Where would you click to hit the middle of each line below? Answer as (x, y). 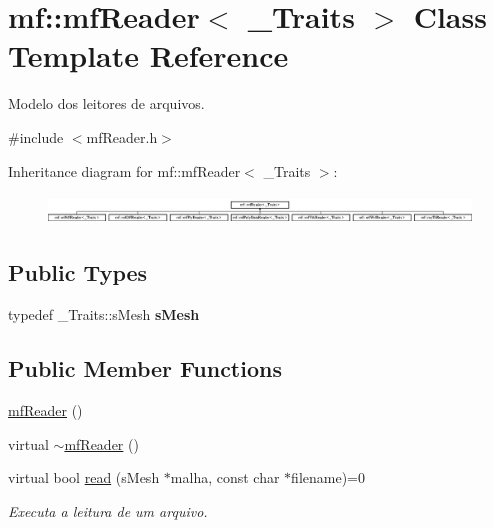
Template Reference (148, 55)
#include (36, 136)
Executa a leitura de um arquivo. (108, 510)
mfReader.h (122, 136)
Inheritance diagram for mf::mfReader (124, 170)
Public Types (78, 272)
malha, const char (225, 477)
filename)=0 (328, 477)
